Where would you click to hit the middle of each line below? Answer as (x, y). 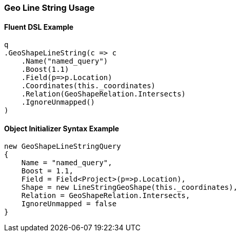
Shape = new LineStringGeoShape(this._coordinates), (129, 188)
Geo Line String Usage (49, 8)
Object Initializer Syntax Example (62, 128)
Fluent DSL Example (39, 27)
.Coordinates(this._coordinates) (88, 86)
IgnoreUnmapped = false (69, 204)
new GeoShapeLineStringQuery (63, 146)
